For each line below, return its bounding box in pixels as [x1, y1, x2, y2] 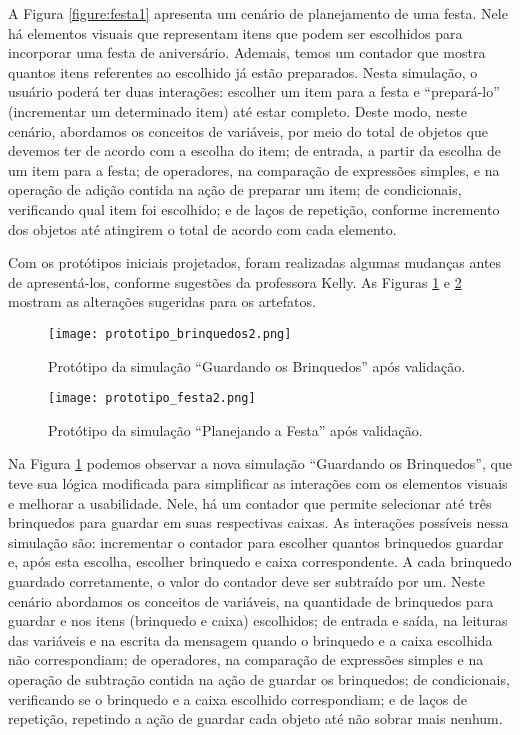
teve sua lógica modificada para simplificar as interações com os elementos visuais [8, 473, 508, 493]
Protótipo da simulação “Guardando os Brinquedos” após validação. [48, 355, 466, 376]
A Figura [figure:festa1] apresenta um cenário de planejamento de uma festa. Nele [8, 3, 508, 23]
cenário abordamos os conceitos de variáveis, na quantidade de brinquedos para [8, 590, 494, 611]
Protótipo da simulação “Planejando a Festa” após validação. [48, 419, 423, 440]
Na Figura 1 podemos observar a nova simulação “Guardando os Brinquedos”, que [8, 453, 512, 474]
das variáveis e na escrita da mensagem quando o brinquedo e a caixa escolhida [8, 629, 493, 650]
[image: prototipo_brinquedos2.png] [48, 326, 292, 341]
